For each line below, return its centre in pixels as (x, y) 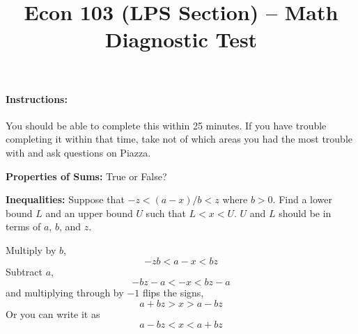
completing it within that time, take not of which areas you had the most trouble (179, 139)
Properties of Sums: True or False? (86, 176)
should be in (305, 213)
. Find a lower (302, 199)
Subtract (24, 271)
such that (166, 213)
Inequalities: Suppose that (65, 199)
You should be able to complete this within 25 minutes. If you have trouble (166, 125)
